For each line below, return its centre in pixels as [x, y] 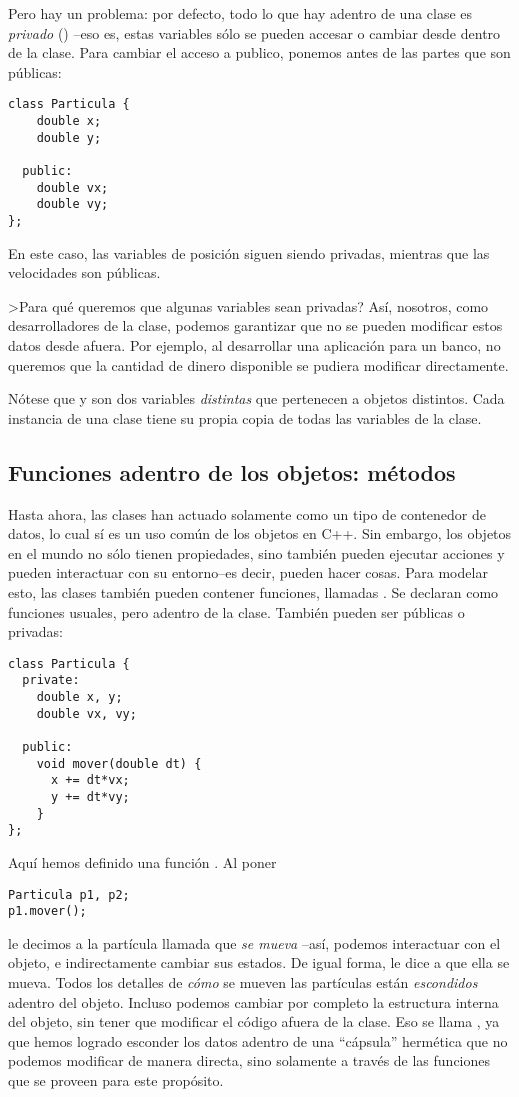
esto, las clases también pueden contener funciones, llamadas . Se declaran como [253, 591]
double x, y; [79, 697]
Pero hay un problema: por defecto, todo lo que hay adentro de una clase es [240, 13]
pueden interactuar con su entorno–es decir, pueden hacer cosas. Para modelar [248, 572]
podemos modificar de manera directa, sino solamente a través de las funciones [249, 1060]
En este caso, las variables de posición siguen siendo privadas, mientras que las [249, 252]
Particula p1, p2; [69, 894]
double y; [69, 137]
